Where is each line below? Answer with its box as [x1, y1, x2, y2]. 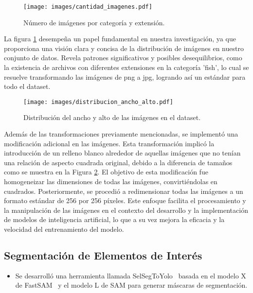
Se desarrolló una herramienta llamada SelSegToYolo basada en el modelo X [15, 270, 246, 280]
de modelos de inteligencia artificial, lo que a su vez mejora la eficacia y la [4, 214, 225, 224]
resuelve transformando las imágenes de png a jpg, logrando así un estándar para [4, 71, 246, 82]
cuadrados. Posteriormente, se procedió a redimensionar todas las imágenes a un [4, 186, 243, 196]
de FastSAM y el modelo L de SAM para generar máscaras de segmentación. [15, 280, 248, 290]
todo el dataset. [4, 81, 51, 91]
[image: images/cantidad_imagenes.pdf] [23, 3, 152, 10]
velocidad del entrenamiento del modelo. [4, 224, 124, 234]
